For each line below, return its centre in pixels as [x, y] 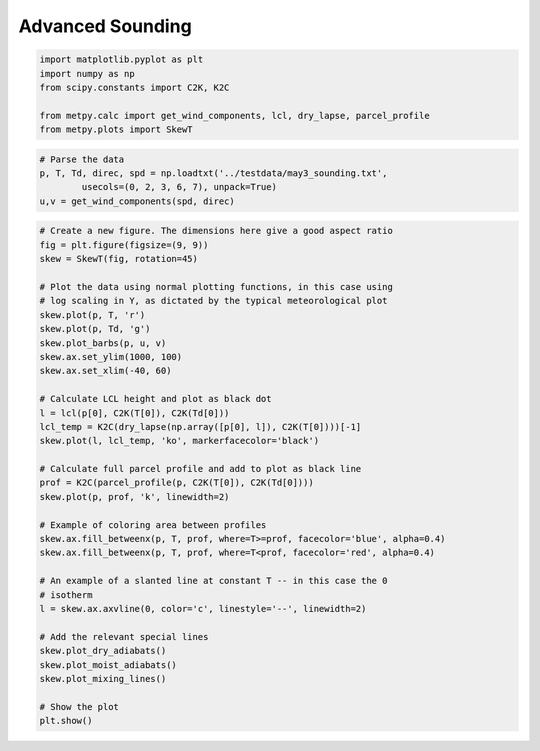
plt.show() [66, 721]
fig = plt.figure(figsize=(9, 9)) [124, 244]
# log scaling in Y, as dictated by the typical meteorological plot [213, 301]
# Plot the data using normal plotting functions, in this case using [216, 286]
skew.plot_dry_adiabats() [103, 651]
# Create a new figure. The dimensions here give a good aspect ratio [216, 231]
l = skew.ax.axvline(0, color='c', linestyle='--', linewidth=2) [203, 608]
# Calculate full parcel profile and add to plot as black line [200, 469]
